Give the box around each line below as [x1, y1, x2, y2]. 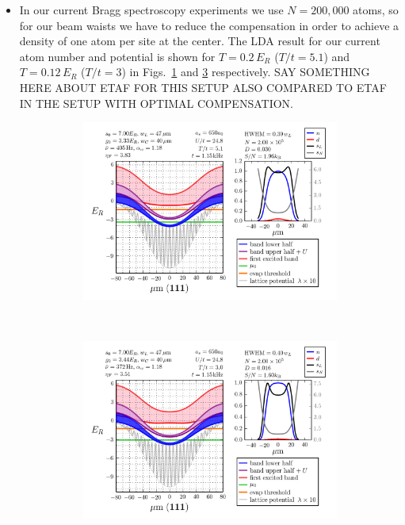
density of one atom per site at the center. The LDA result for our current [19, 33, 380, 49]
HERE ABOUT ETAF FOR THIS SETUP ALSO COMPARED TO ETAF [19, 79, 387, 95]
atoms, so [353, 2, 399, 17]
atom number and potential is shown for [19, 48, 216, 64]
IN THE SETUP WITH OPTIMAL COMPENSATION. [19, 94, 293, 111]
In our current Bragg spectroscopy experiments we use [19, 2, 284, 17]
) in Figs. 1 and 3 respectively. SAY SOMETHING [121, 63, 370, 80]
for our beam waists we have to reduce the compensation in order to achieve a [19, 17, 399, 33]
